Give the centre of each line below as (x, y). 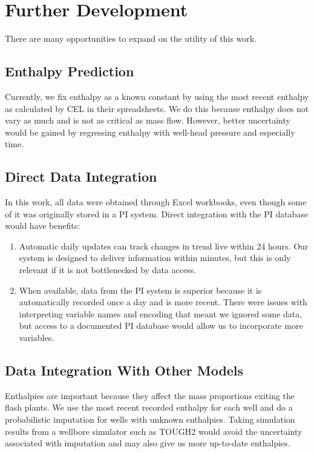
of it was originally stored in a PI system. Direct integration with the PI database (157, 213)
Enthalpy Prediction (70, 71)
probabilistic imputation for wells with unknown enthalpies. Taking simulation (150, 419)
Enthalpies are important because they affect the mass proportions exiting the (150, 395)
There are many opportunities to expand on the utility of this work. (131, 38)
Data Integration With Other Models (124, 370)
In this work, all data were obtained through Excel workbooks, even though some (156, 202)
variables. (37, 338)
